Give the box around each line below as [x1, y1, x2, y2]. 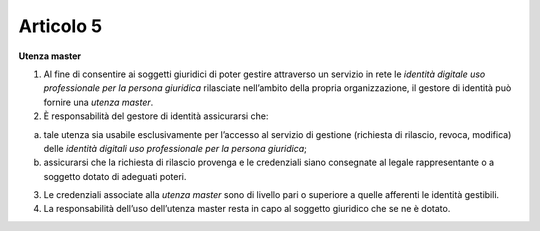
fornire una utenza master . [43, 96, 154, 108]
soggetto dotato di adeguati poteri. [43, 170, 187, 182]
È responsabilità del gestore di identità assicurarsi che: [43, 110, 269, 122]
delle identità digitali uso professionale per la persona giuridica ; [43, 142, 307, 154]
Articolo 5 [18, 15, 103, 37]
